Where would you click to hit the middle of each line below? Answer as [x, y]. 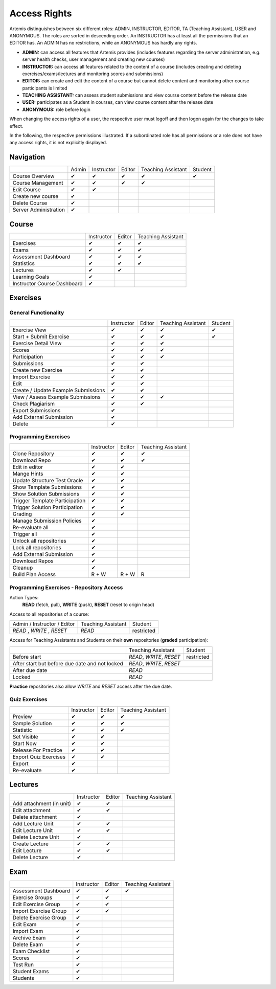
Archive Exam [29, 937]
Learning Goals [31, 277]
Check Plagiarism [33, 403]
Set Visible [25, 736]
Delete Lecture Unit [36, 837]
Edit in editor [28, 467]
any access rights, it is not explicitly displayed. [58, 143]
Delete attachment [35, 817]
